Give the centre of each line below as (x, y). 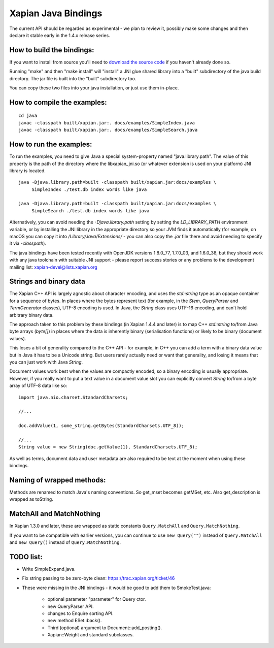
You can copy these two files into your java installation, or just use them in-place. (94, 88)
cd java (28, 116)
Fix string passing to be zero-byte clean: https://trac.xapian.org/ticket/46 (98, 578)
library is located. (27, 171)
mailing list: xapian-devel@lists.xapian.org (53, 267)
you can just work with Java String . (46, 362)
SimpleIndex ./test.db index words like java (89, 189)
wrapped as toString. (31, 499)
